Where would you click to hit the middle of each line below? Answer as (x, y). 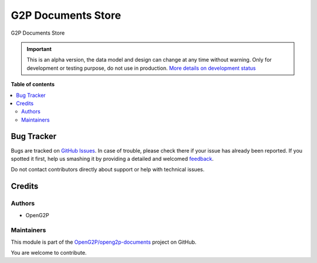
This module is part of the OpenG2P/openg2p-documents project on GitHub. (104, 242)
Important (39, 49)
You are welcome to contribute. (49, 253)
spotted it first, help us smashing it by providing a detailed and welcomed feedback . (112, 159)
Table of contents (33, 85)
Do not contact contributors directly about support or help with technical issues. (108, 170)
